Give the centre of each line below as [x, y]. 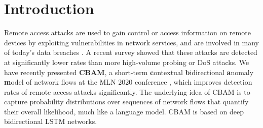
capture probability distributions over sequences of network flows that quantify [126, 102]
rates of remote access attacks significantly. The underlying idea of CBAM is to [127, 91]
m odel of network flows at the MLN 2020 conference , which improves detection [128, 82]
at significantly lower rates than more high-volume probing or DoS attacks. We [127, 62]
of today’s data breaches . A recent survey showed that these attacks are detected [131, 52]
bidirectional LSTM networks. [51, 121]
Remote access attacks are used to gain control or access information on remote [127, 33]
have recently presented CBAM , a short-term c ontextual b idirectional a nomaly [129, 72]
